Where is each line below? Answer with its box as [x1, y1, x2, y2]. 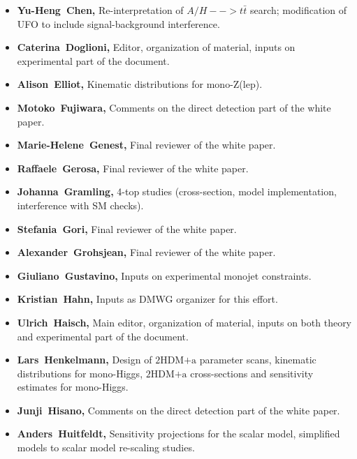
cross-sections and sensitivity [190, 366, 314, 380]
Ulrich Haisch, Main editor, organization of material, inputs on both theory [17, 315, 352, 329]
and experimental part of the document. [17, 329, 189, 343]
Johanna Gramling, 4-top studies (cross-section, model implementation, [17, 184, 337, 199]
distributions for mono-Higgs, [17, 366, 143, 380]
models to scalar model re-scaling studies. [17, 440, 195, 455]
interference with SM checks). [17, 197, 144, 212]
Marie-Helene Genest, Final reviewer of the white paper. [17, 137, 276, 152]
